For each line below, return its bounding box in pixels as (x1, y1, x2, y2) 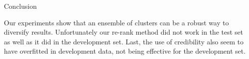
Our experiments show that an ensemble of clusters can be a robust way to (4, 17, 229, 27)
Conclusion (4, 1, 37, 11)
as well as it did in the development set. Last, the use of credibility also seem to (4, 36, 244, 46)
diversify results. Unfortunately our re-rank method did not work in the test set (4, 27, 243, 37)
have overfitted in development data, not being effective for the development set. (4, 46, 246, 56)
